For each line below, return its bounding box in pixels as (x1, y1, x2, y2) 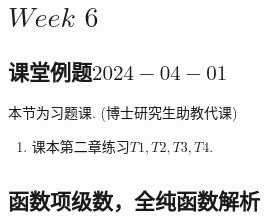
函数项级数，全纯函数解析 (8, 184, 260, 215)
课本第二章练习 (31, 135, 130, 156)
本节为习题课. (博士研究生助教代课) (8, 102, 238, 123)
